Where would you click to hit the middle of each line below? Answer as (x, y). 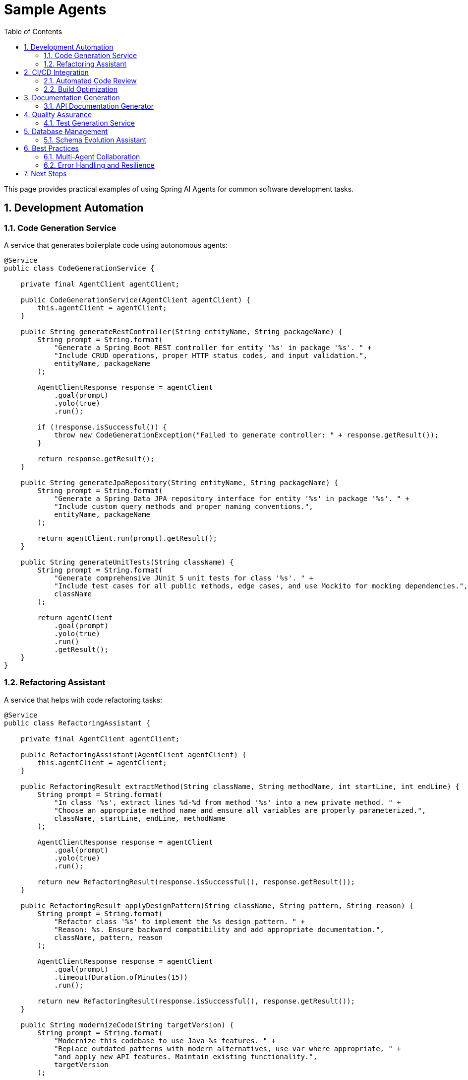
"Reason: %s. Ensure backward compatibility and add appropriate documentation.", (219, 929)
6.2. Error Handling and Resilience (99, 165)
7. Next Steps (45, 173)
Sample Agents (55, 9)
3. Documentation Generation (72, 97)
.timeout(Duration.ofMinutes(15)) (121, 977)
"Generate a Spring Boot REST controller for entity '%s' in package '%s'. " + (213, 347)
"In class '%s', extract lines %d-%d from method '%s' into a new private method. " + (228, 802)
